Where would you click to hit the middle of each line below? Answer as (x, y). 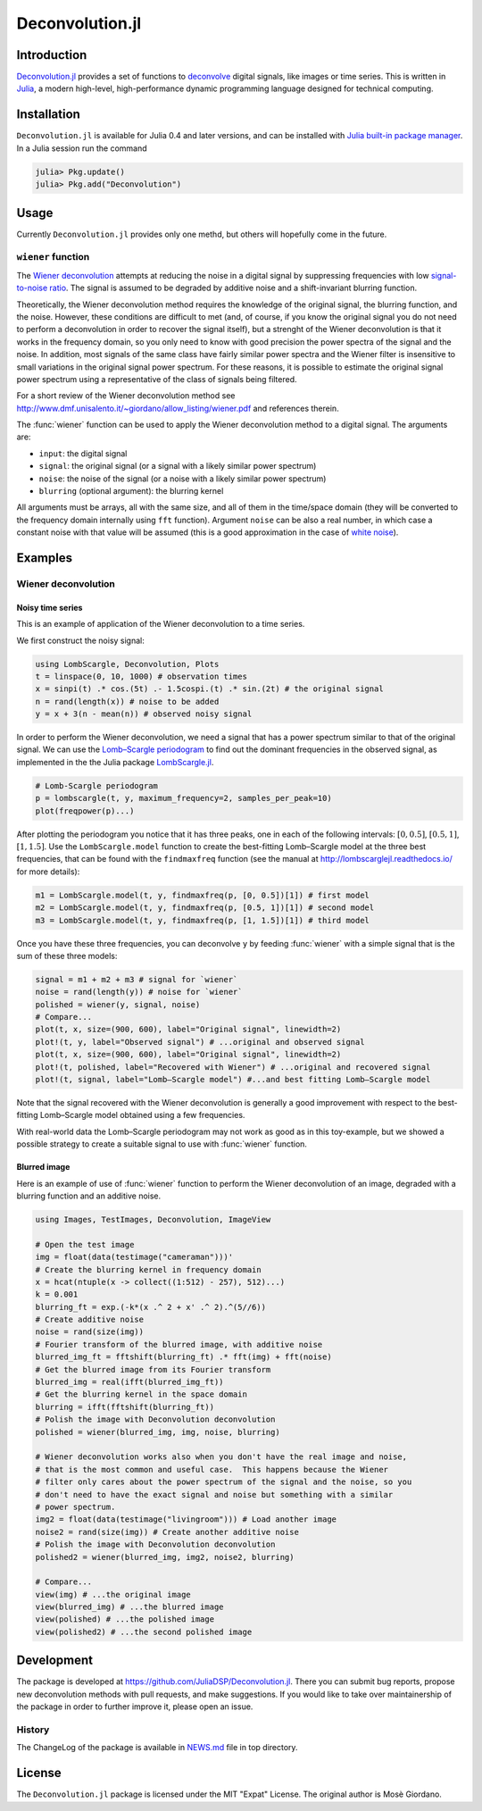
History (33, 1730)
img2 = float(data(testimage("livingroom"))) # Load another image (186, 1519)
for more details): (48, 872)
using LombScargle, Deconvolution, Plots (127, 664)
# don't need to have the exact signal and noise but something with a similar (214, 1494)
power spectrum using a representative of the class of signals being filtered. (157, 379)
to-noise (32, 288)
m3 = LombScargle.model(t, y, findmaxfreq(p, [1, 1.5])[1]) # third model (203, 920)
